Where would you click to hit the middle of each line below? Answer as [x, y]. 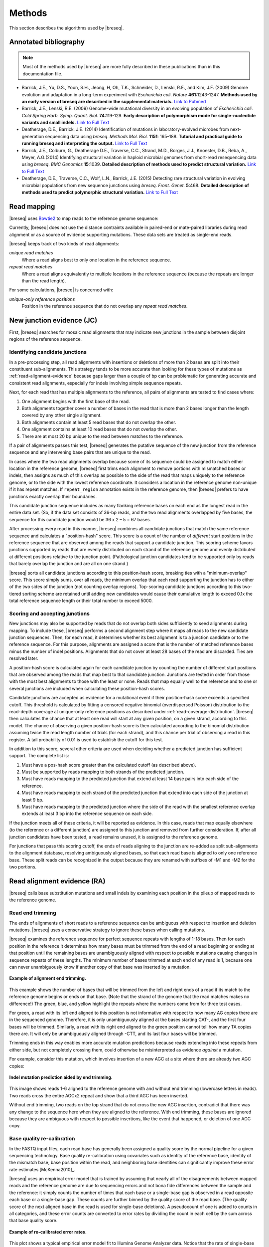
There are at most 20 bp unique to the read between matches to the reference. [103, 436]
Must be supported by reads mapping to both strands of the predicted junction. [103, 772]
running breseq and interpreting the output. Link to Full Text [84, 143]
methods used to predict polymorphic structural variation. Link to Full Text [100, 192]
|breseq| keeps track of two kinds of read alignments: [64, 244]
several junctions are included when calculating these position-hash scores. [87, 688]
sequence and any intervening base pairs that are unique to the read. [80, 452]
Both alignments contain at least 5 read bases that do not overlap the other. [99, 422]
